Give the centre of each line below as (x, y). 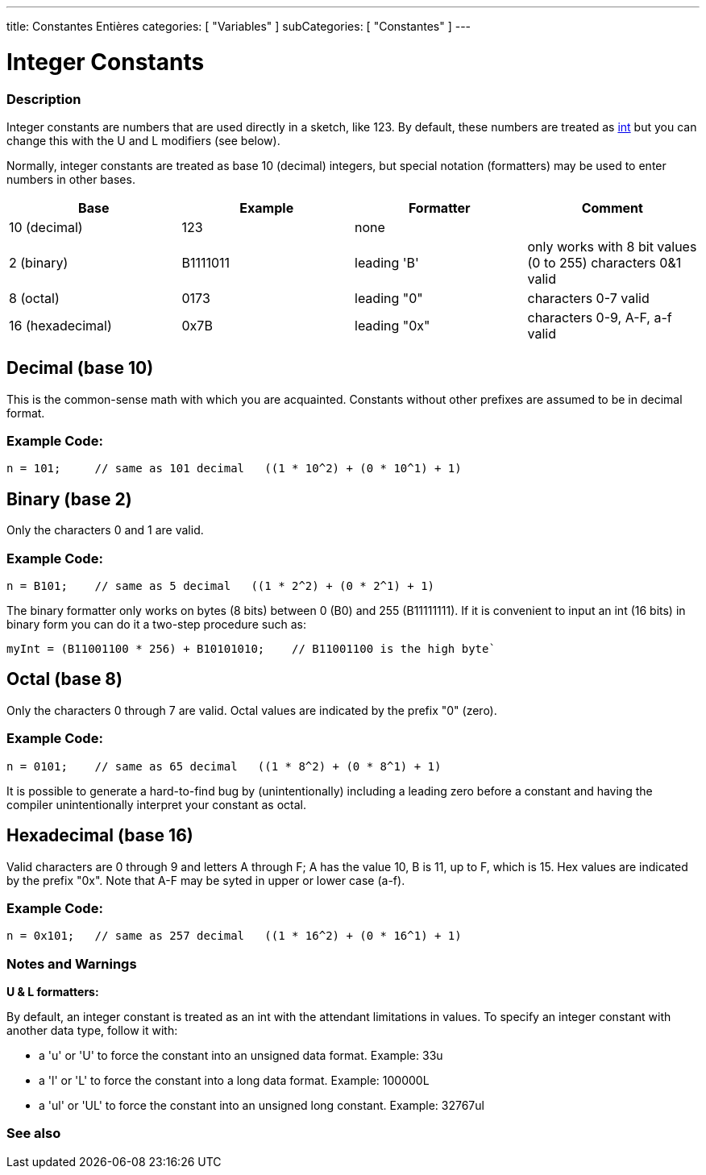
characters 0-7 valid (588, 298)
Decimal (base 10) (80, 368)
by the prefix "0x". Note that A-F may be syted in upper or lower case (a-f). (206, 880)
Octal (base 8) (64, 679)
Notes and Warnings (72, 963)
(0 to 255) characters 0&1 (604, 262)
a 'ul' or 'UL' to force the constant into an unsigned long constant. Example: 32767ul (262, 1105)
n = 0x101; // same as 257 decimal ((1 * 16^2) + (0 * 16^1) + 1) (234, 936)
